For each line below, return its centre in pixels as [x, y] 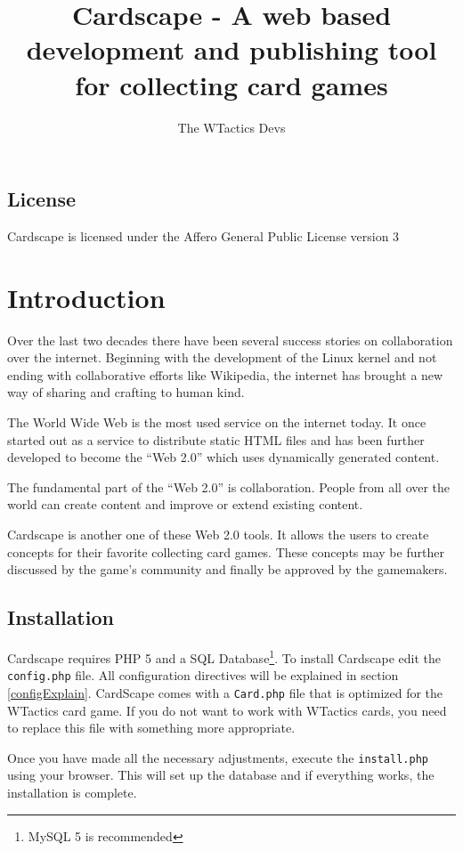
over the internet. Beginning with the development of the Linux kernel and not [222, 357]
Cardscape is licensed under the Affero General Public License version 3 [203, 235]
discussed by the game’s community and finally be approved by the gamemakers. [227, 569]
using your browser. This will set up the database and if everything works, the [221, 775]
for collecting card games [231, 84]
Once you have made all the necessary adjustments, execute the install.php [218, 757]
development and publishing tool [231, 49]
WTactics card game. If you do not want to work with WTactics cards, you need [227, 710]
